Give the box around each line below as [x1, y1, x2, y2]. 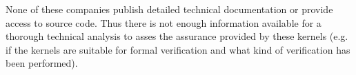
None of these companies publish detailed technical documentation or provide [6, 2, 333, 16]
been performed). [6, 56, 78, 70]
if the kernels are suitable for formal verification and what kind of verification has [6, 42, 350, 56]
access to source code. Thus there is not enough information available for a [6, 15, 322, 30]
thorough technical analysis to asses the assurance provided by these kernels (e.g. [6, 29, 348, 43]
